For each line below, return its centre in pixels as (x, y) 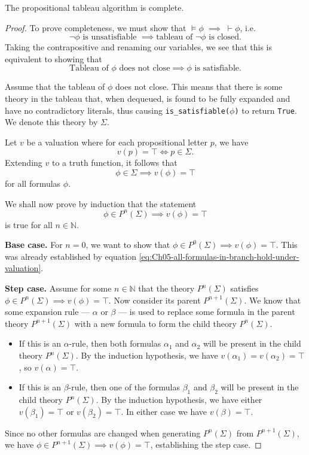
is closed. (225, 37)
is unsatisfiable (110, 37)
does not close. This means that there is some (199, 87)
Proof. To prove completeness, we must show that (96, 27)
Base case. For (34, 245)
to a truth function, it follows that (114, 163)
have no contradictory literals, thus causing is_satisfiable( (117, 110)
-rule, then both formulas (115, 343)
